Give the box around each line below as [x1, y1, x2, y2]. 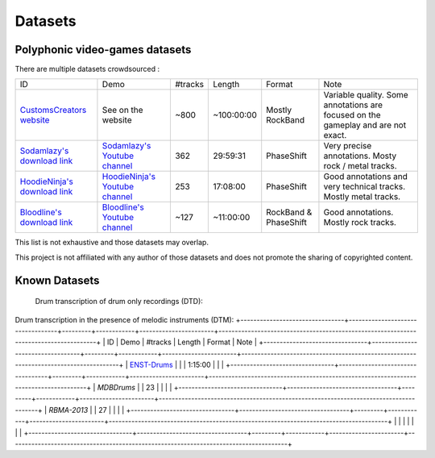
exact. [323, 130, 347, 141]
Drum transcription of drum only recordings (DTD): [35, 297, 203, 306]
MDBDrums [97, 382, 136, 392]
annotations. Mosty [323, 150, 397, 161]
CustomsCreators [19, 105, 87, 116]
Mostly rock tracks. [323, 217, 396, 228]
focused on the [323, 110, 382, 121]
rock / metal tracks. [323, 160, 398, 172]
